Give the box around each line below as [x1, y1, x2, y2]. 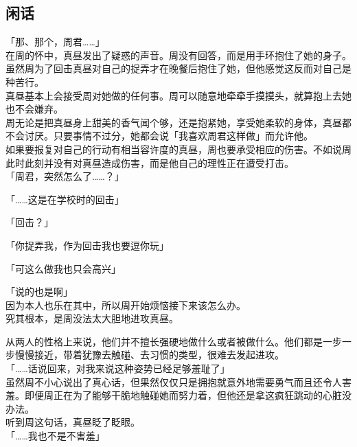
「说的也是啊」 [5, 284, 73, 299]
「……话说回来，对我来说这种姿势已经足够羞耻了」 [5, 361, 230, 376]
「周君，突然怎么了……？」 [5, 169, 124, 183]
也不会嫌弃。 [5, 102, 63, 116]
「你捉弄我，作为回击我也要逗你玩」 [5, 238, 169, 252]
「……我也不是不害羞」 [5, 428, 105, 443]
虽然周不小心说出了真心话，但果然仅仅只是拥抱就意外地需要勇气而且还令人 [5, 374, 342, 389]
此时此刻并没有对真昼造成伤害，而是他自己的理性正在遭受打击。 [5, 155, 294, 170]
